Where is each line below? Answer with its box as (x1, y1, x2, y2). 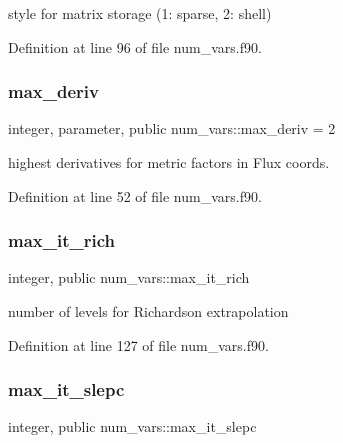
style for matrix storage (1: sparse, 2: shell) (8, 3, 272, 23)
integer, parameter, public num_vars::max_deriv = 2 (8, 118, 336, 139)
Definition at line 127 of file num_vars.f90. (8, 334, 269, 355)
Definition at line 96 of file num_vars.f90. (8, 36, 262, 57)
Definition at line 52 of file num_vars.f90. (8, 185, 262, 206)
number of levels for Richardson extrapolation (8, 301, 289, 321)
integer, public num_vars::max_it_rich (8, 267, 250, 288)
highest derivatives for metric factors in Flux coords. (8, 152, 330, 172)
